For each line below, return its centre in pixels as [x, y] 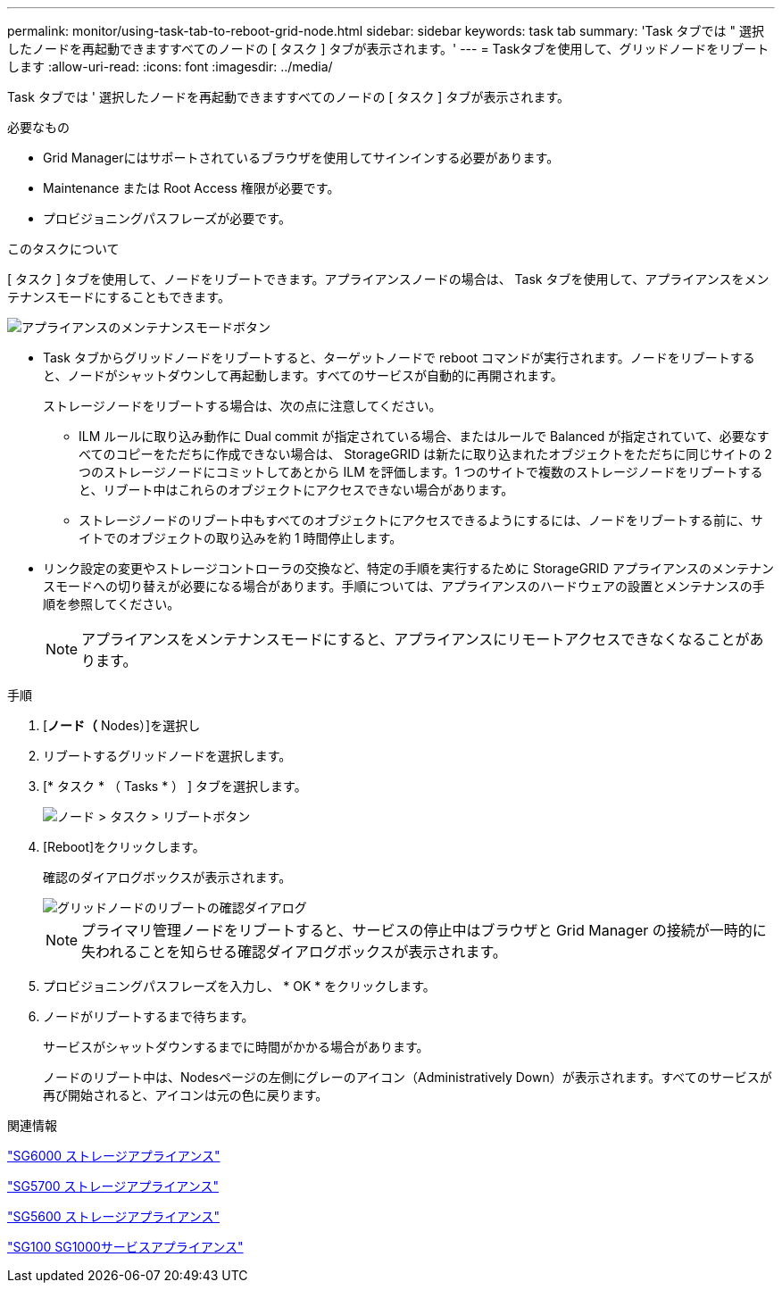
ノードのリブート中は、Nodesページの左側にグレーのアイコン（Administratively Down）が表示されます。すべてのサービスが [408, 1077]
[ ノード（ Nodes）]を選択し [122, 725]
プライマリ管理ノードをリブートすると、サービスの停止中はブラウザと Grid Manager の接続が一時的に [424, 930]
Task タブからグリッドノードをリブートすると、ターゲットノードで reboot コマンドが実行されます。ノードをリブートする [399, 358]
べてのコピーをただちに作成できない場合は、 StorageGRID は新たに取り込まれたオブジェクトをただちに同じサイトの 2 [425, 454]
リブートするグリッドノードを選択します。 [167, 756]
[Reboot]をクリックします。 [124, 847]
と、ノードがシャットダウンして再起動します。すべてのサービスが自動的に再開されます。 [303, 375]
